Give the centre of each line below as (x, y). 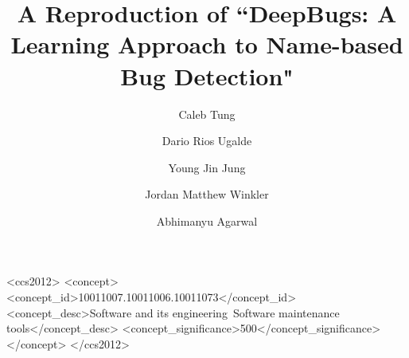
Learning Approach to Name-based (207, 44)
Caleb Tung (207, 114)
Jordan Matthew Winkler (207, 194)
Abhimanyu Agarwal (207, 220)
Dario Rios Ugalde (207, 141)
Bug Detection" (207, 75)
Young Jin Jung (207, 167)
